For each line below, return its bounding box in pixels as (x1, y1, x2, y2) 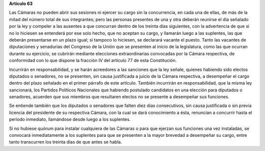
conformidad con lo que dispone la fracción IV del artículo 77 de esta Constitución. (9, 58, 177, 64)
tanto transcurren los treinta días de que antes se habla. (9, 139, 122, 145)
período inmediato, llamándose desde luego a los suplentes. (9, 116, 131, 122)
